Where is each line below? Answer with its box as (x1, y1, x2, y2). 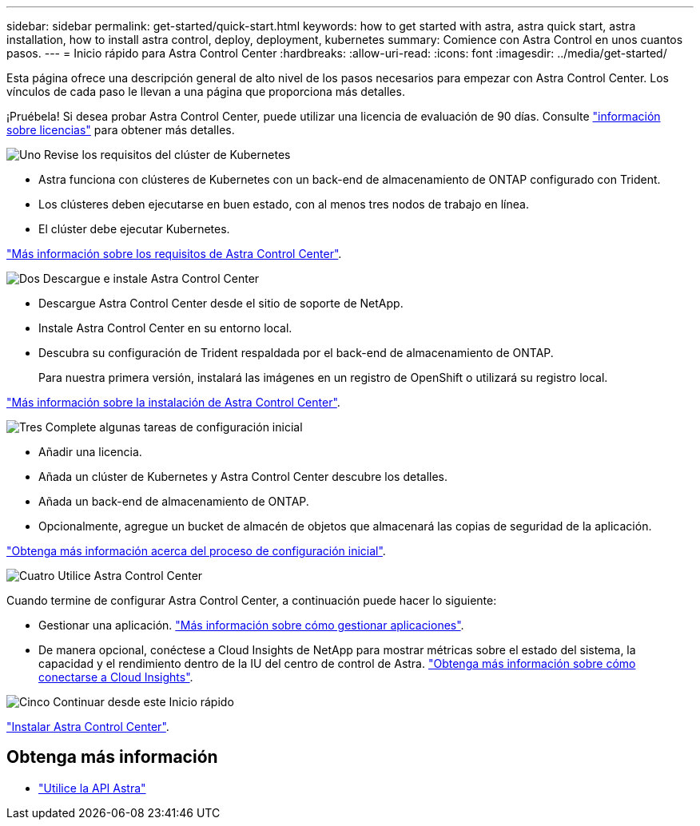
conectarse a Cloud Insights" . (38, 670, 193, 684)
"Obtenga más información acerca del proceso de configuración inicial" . (6, 544, 386, 558)
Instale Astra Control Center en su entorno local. (38, 321, 292, 335)
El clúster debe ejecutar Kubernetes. (38, 222, 230, 236)
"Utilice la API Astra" (38, 780, 146, 795)
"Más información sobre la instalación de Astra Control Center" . (6, 395, 340, 409)
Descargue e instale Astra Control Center (42, 272, 260, 285)
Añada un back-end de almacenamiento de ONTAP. (38, 494, 309, 508)
